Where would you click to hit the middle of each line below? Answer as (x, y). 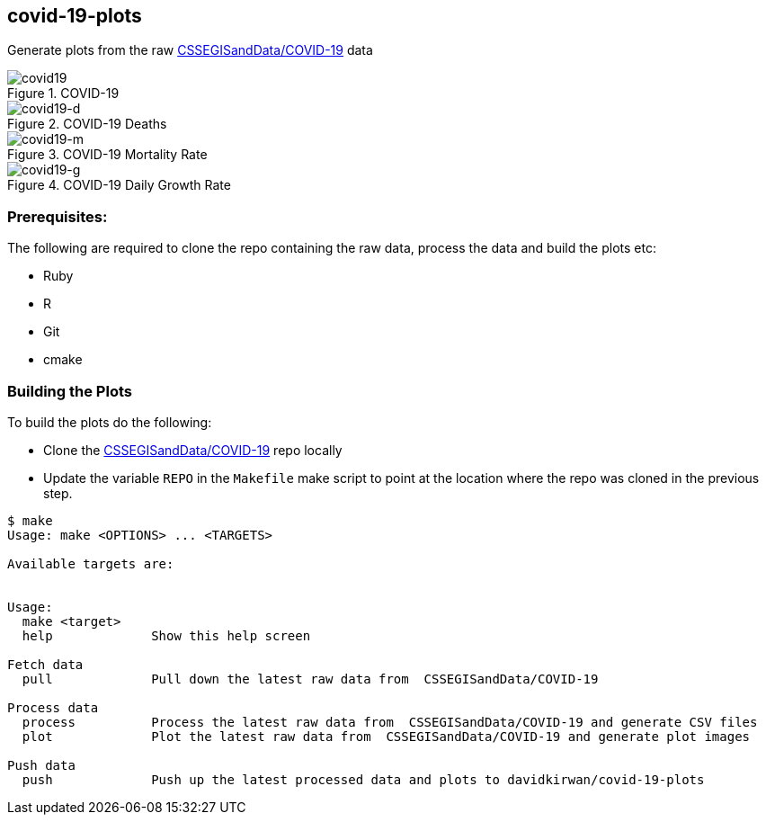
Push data (41, 765)
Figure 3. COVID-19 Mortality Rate (107, 155)
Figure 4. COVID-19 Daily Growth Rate (119, 185)
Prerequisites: (58, 216)
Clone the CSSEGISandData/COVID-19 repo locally (193, 450)
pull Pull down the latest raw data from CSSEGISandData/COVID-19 (310, 679)
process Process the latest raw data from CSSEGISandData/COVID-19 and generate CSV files (390, 722)
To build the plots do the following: (110, 422)
